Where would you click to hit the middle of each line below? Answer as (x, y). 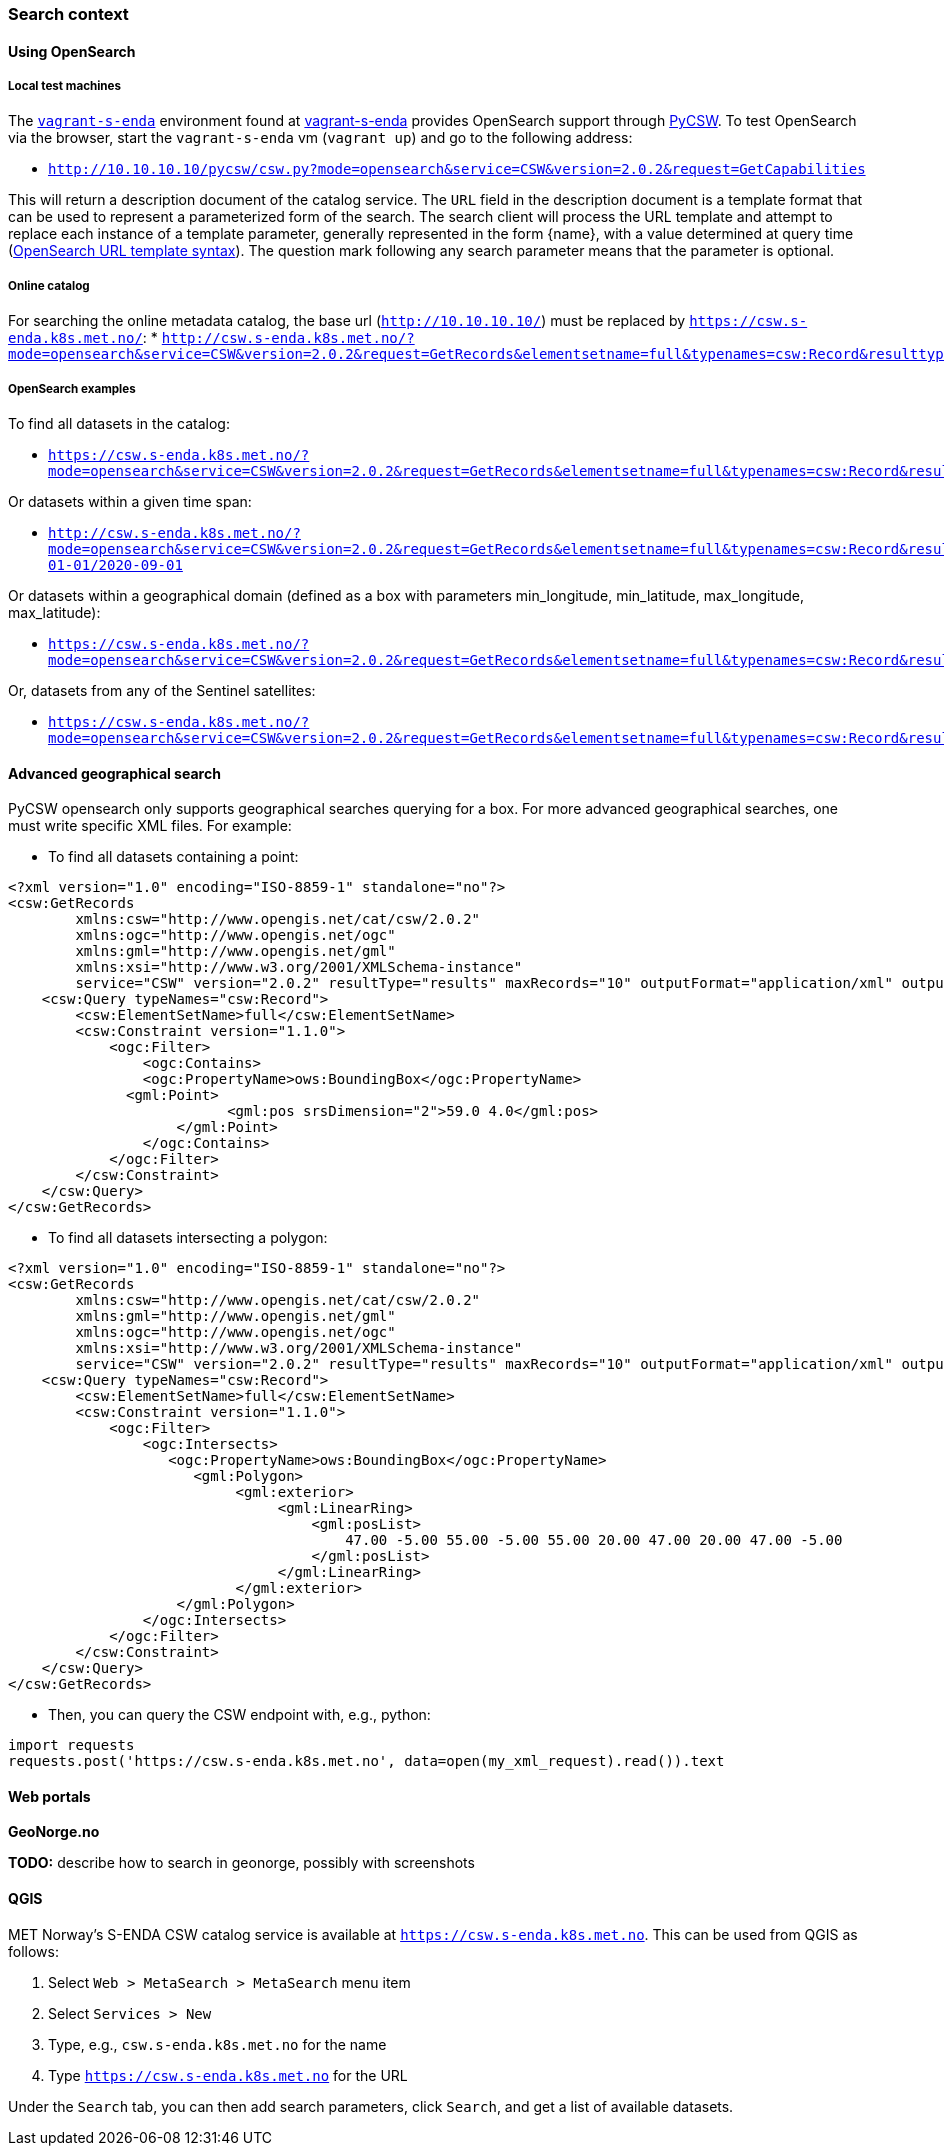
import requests (71, 1745)
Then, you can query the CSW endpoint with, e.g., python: (239, 1715)
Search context (68, 14)
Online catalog (49, 285)
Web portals (49, 1796)
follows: (33, 1951)
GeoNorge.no (54, 1832)
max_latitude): (54, 612)
